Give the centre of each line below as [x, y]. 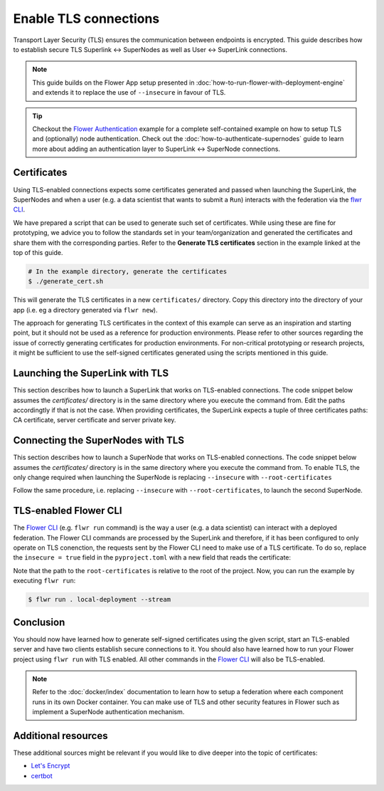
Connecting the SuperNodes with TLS [99, 440]
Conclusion [39, 622]
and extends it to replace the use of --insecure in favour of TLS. [129, 93]
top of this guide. [38, 252]
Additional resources [60, 736]
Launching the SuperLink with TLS [91, 373]
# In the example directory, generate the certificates [128, 271]
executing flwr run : [44, 581]
